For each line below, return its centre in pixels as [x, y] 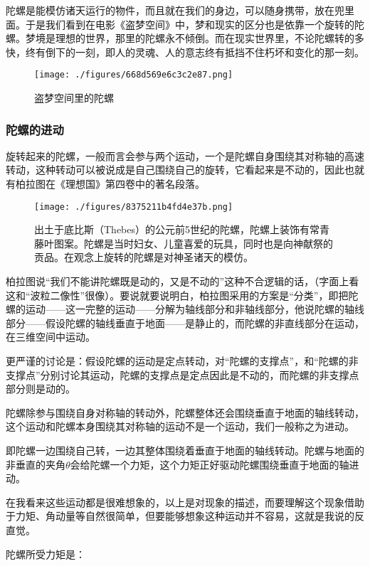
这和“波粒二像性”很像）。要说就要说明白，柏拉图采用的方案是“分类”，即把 [177, 295]
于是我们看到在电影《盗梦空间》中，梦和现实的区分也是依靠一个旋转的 [190, 24]
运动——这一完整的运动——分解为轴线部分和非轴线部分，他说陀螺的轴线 [195, 309]
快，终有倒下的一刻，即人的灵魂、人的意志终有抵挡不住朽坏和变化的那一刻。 [185, 52]
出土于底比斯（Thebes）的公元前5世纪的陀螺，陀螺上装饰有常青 [182, 229]
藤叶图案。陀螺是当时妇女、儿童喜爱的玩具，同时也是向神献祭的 [184, 243]
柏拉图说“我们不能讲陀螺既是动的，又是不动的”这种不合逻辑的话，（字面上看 [183, 281]
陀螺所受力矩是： [46, 554]
